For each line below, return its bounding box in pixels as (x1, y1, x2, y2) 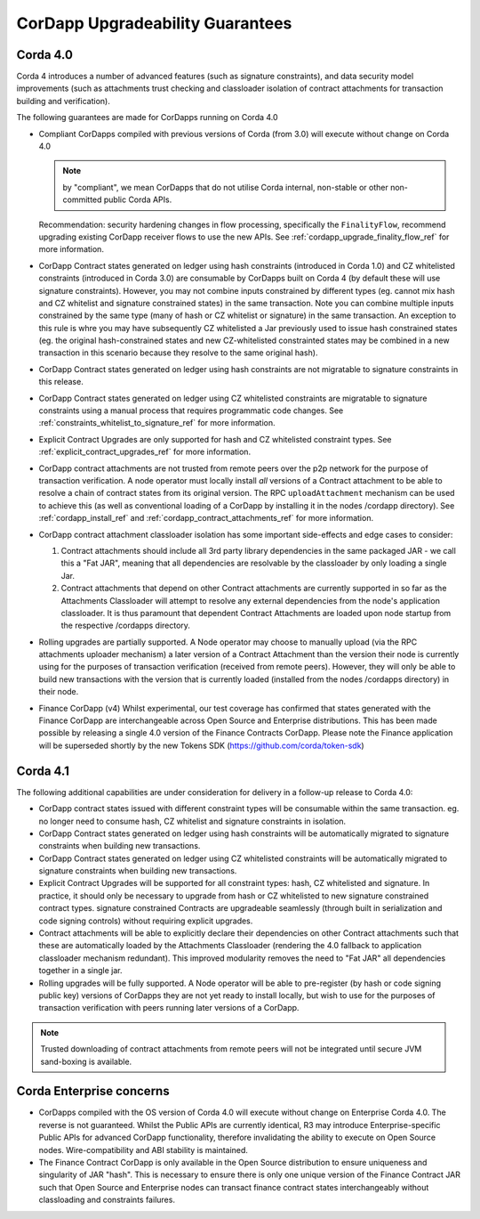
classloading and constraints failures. (38, 1194, 175, 1206)
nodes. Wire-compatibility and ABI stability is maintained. (38, 1144, 249, 1155)
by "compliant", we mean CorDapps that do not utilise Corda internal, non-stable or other (62, 182, 388, 192)
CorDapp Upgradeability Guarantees (16, 13, 292, 33)
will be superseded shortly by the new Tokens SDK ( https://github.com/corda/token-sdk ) (38, 740, 364, 751)
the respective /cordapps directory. (60, 620, 191, 631)
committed (62, 194, 102, 205)
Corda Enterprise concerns (16, 1084, 170, 1099)
